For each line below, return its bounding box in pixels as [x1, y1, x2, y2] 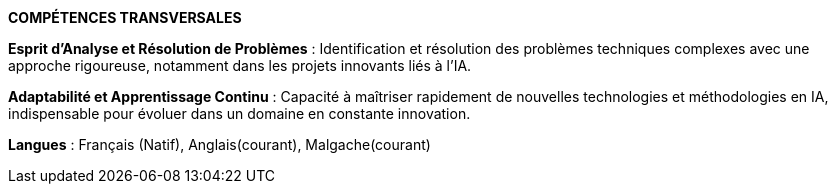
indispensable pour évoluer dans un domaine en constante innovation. [8, 105, 471, 122]
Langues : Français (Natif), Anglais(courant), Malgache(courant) [8, 136, 431, 153]
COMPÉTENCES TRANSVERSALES [8, 9, 242, 26]
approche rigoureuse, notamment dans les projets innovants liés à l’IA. [8, 57, 472, 74]
